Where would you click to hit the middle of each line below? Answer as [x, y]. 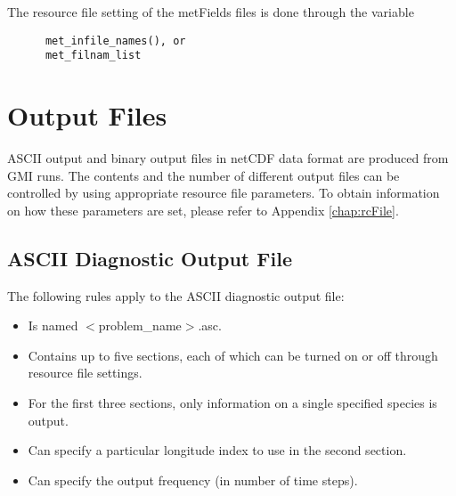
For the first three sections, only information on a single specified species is [232, 402]
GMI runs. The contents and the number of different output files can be [204, 175]
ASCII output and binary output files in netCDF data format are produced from [228, 158]
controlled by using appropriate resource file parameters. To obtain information [224, 193]
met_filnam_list [93, 56]
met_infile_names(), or [115, 41]
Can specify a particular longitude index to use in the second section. [217, 450]
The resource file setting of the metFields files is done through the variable [211, 12]
